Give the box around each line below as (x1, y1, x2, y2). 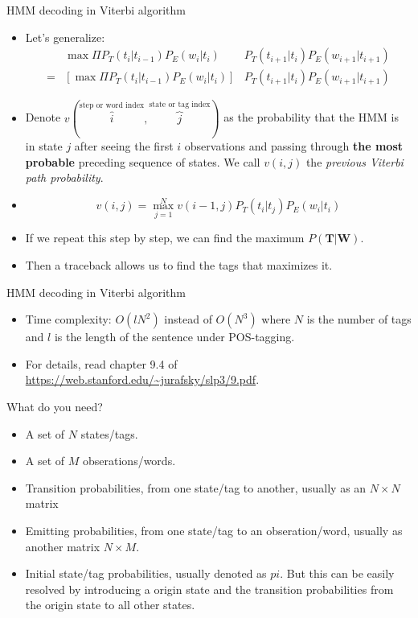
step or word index (79, 101, 145, 109)
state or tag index (149, 100, 211, 109)
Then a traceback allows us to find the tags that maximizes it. (25, 257, 333, 273)
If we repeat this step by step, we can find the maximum (25, 229, 305, 246)
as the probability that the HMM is (223, 109, 399, 126)
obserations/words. (83, 452, 176, 469)
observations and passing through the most (184, 138, 404, 154)
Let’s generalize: (25, 28, 105, 45)
